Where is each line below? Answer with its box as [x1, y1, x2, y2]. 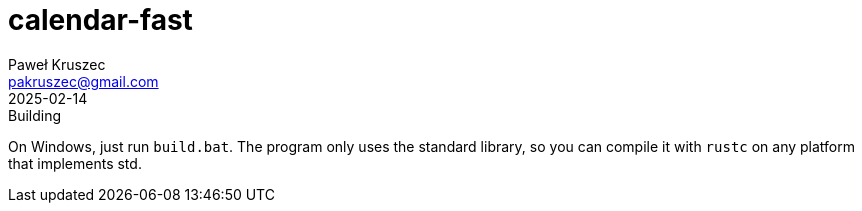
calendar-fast [8, 3, 193, 37]
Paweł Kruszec [8, 55, 106, 73]
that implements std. [8, 154, 142, 172]
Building [8, 106, 62, 124]
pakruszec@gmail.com [8, 72, 159, 90]
